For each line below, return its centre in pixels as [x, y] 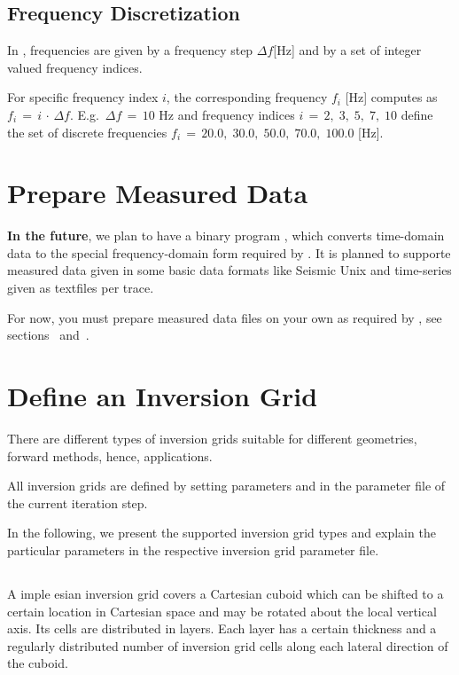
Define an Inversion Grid [163, 396]
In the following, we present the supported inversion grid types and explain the [222, 533]
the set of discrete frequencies [87, 132]
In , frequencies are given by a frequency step [130, 50]
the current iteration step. [78, 502]
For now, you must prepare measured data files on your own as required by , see [225, 317]
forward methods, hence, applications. [110, 455]
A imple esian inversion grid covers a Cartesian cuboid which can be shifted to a [226, 593]
